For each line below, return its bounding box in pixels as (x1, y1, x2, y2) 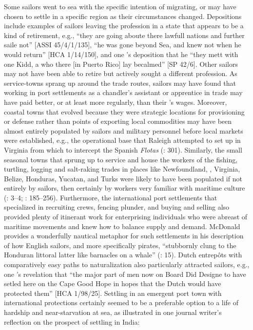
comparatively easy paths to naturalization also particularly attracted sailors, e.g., (4, 259, 250, 270)
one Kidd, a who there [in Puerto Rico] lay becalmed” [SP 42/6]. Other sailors (4, 58, 238, 69)
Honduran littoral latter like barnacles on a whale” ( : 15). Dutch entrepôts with (4, 250, 242, 260)
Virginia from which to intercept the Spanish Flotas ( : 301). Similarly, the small (4, 144, 242, 155)
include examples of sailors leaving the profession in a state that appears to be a (4, 20, 244, 31)
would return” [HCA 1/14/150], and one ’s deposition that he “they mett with (4, 49, 238, 59)
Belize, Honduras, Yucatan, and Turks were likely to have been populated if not (4, 173, 242, 183)
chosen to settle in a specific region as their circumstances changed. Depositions (4, 11, 242, 21)
